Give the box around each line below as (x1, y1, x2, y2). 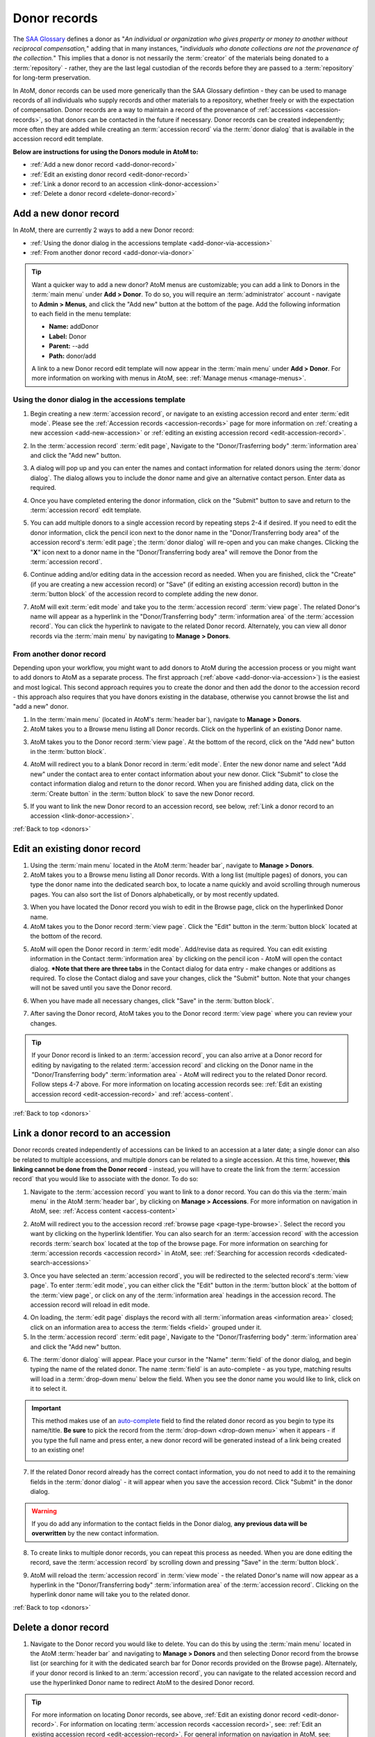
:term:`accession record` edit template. (30, 506, 142, 514)
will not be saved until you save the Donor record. (30, 984, 173, 992)
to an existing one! (31, 1446, 85, 1454)
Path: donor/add (49, 352, 97, 360)
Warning (31, 1506, 57, 1515)
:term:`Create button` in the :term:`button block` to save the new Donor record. (30, 789, 255, 798)
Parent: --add (49, 342, 90, 350)
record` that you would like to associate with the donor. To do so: (12, 1175, 199, 1183)
